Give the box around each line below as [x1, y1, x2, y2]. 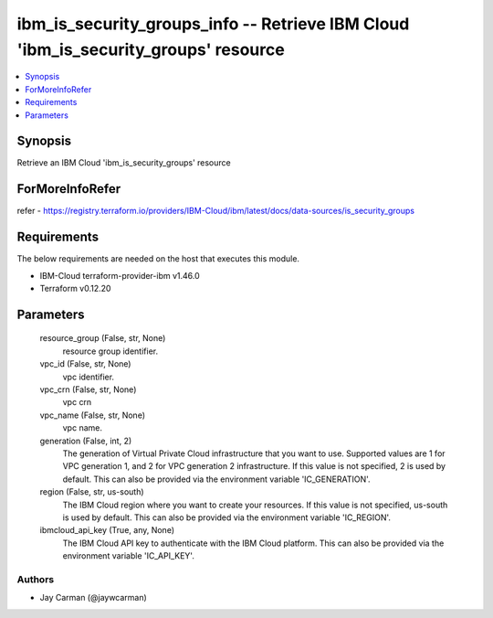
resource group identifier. [62, 346, 159, 357]
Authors [16, 572, 55, 585]
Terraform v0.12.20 [39, 283, 111, 294]
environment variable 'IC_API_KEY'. [62, 550, 195, 561]
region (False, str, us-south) [39, 486, 145, 497]
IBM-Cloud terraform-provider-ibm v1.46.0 [39, 270, 200, 281]
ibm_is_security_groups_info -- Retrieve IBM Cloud [16, 14, 410, 34]
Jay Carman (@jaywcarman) [39, 592, 148, 603]
